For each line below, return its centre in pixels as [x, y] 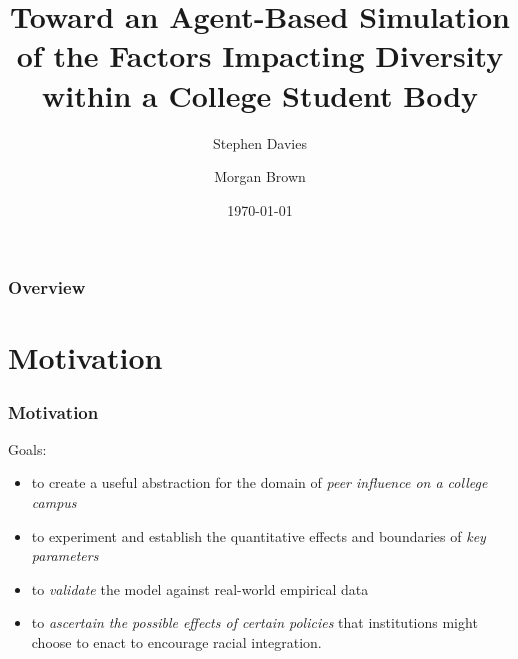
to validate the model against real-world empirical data [200, 588]
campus [54, 501]
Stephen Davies [260, 142]
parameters [65, 555]
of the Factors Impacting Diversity [260, 55]
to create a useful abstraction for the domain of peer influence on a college [259, 482]
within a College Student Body [260, 94]
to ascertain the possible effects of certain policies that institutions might [254, 622]
